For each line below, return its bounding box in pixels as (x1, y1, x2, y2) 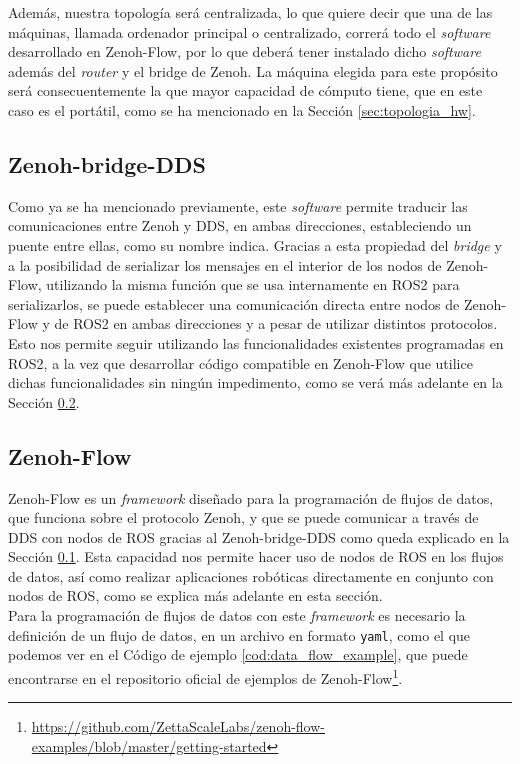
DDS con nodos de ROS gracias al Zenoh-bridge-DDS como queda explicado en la (8, 526, 510, 547)
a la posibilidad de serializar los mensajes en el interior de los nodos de (8, 254, 442, 275)
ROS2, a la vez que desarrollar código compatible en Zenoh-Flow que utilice (8, 352, 473, 373)
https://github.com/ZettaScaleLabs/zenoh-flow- (31, 716, 325, 737)
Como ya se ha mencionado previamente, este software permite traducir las (8, 195, 468, 216)
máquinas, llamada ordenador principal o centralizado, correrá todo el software (8, 21, 491, 42)
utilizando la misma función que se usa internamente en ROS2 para (46, 274, 460, 295)
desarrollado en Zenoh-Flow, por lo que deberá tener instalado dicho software (8, 41, 481, 62)
